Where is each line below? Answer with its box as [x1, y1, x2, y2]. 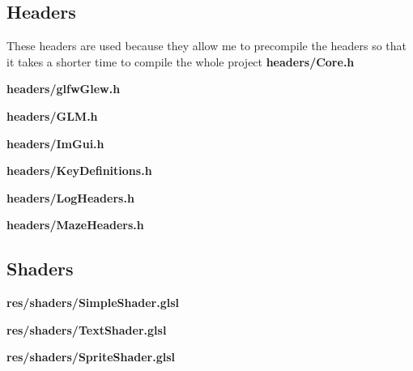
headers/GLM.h [6, 107, 98, 124]
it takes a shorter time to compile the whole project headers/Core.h [6, 53, 355, 70]
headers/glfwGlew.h [6, 80, 121, 97]
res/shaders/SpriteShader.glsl [6, 348, 176, 365]
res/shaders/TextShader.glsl [6, 321, 167, 338]
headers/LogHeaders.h [6, 189, 134, 206]
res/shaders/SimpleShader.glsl [6, 294, 180, 311]
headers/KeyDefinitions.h [6, 162, 152, 179]
